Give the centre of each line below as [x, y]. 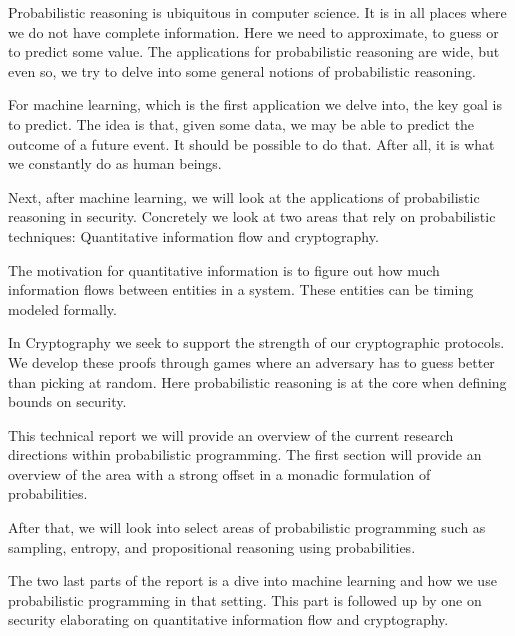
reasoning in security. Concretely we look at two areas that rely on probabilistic [252, 216]
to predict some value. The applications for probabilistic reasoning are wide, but [254, 51]
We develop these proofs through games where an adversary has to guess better [251, 361]
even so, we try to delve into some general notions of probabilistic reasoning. [242, 70]
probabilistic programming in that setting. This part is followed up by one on [245, 599]
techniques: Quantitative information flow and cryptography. [193, 235]
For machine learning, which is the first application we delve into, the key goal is [255, 104]
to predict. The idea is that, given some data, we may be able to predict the [241, 123]
